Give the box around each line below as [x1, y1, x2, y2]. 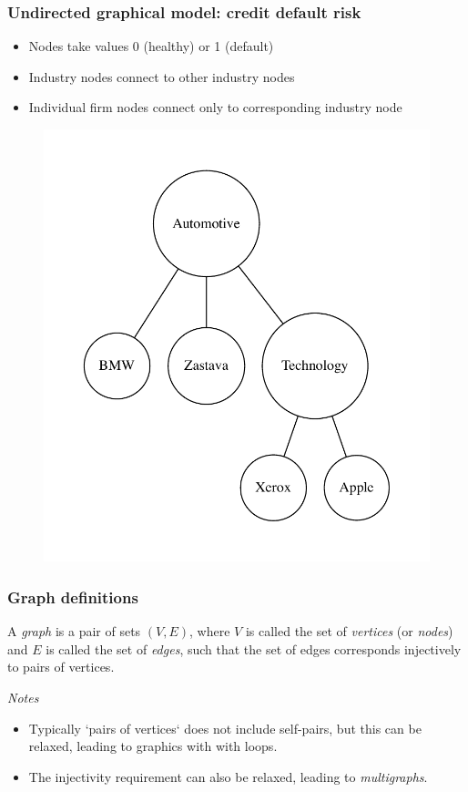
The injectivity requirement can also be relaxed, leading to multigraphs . [28, 766, 428, 786]
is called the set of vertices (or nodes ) [245, 622, 453, 641]
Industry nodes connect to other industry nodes [28, 67, 295, 86]
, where [189, 622, 230, 641]
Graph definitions [7, 585, 138, 608]
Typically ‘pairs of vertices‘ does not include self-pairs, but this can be [28, 718, 422, 737]
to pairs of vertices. [7, 657, 115, 676]
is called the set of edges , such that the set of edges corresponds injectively [46, 639, 462, 658]
